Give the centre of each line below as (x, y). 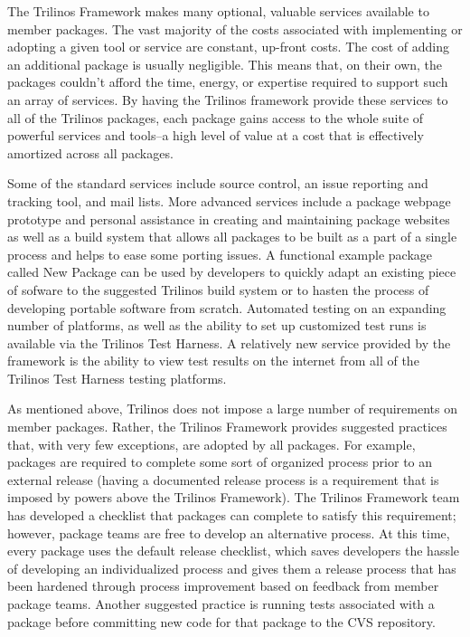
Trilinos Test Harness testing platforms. (117, 378)
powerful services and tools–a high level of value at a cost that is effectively (216, 135)
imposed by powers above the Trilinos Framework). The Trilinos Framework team (234, 497)
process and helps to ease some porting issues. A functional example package (220, 254)
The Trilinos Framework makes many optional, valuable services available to (218, 11)
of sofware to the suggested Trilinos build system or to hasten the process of (218, 289)
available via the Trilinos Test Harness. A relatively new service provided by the (229, 342)
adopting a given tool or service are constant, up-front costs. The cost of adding (228, 47)
